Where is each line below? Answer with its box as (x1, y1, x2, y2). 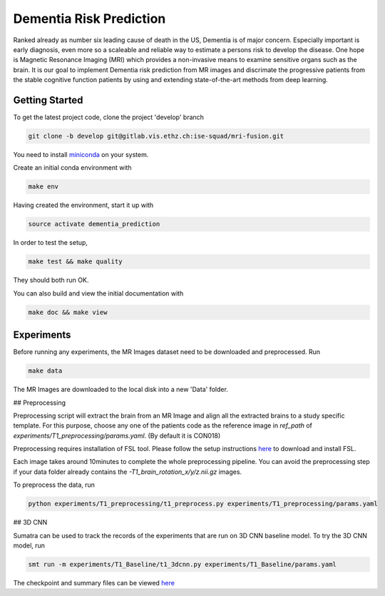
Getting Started (13, 94, 83, 106)
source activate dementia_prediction (28, 220, 160, 228)
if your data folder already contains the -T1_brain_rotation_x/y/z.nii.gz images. (13, 468, 242, 476)
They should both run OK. (13, 276, 89, 285)
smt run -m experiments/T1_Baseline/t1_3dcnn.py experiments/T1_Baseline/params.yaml (28, 560, 337, 568)
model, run (13, 541, 46, 550)
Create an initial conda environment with (13, 163, 132, 172)
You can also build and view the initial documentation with (13, 289, 184, 298)
